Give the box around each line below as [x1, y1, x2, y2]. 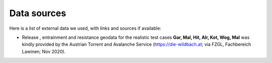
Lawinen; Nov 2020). [22, 48, 65, 54]
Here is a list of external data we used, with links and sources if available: [9, 25, 161, 31]
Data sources [9, 8, 66, 19]
